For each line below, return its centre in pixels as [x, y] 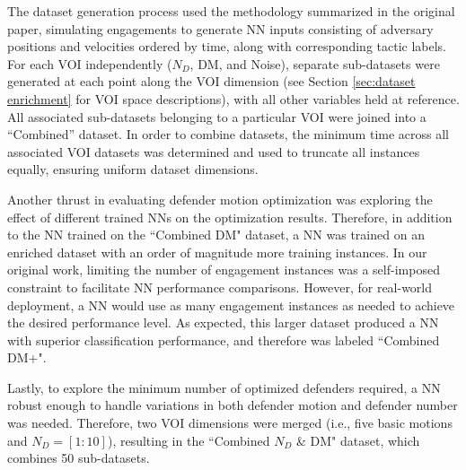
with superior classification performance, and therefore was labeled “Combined [224, 339]
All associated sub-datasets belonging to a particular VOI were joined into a [217, 116]
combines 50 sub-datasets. [79, 458]
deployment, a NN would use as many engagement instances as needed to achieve [231, 305]
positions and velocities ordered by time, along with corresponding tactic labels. [227, 46]
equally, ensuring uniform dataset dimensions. [133, 169]
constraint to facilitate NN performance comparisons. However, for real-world [220, 287]
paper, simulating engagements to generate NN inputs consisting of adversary [220, 28]
